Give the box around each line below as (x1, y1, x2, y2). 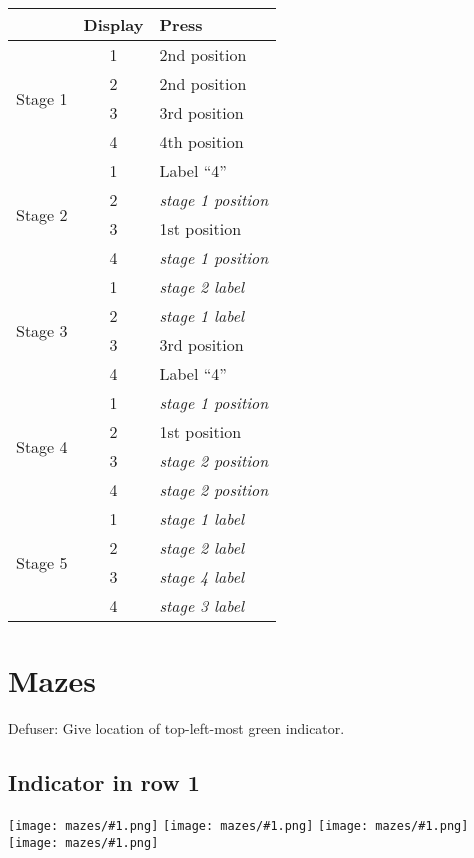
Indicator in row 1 (8, 767, 200, 798)
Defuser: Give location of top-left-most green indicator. (8, 718, 345, 739)
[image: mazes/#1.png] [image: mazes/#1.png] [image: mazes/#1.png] (8, 818, 469, 833)
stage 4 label (159, 565, 245, 588)
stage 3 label (159, 594, 245, 617)
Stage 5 (16, 550, 68, 574)
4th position (159, 130, 244, 153)
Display (83, 13, 144, 36)
